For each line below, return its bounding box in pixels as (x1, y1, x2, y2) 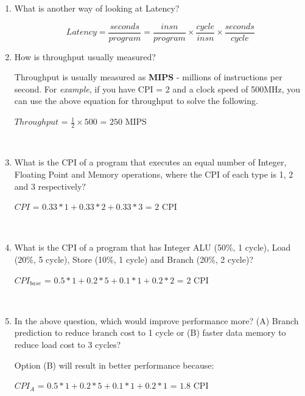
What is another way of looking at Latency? (14, 2, 180, 14)
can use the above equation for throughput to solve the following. (14, 94, 258, 107)
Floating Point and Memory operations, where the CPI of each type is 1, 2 (14, 168, 293, 181)
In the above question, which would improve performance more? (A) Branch (14, 314, 299, 327)
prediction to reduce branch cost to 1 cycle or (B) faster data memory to (14, 326, 286, 339)
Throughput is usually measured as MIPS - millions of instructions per (14, 71, 282, 83)
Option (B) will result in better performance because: (14, 358, 214, 371)
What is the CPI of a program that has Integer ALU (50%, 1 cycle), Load (14, 241, 291, 254)
